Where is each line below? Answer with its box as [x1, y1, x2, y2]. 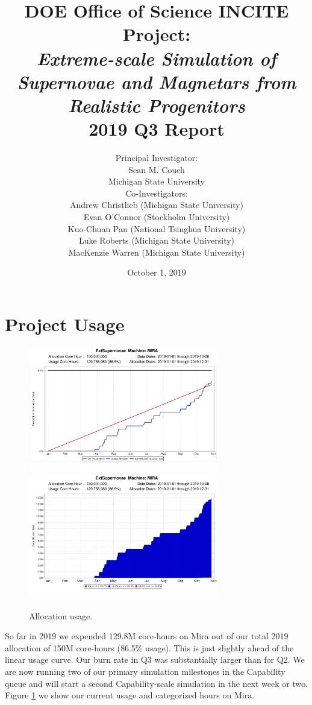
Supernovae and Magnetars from [17, 69, 296, 94]
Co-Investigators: [125, 186, 188, 199]
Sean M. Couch [128, 163, 185, 175]
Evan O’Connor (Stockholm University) [83, 210, 230, 223]
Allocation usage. [29, 609, 93, 622]
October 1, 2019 [127, 266, 186, 279]
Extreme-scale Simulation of [37, 45, 276, 71]
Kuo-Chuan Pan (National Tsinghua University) [67, 222, 246, 235]
